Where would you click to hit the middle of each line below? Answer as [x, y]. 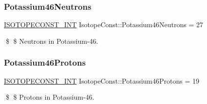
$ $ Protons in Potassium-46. [50, 97]
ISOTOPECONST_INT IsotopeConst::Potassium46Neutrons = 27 [103, 25]
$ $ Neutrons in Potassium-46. [52, 41]
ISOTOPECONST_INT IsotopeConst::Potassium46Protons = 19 [102, 80]
